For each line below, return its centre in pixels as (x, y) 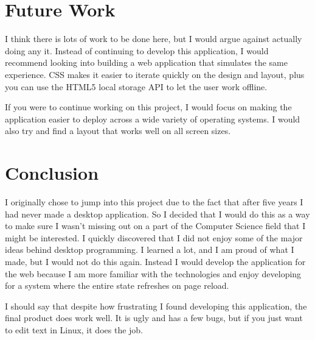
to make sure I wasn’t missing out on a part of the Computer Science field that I (155, 226)
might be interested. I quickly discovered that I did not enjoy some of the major (154, 237)
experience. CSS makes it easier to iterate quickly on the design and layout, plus (155, 74)
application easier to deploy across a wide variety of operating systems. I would (153, 119)
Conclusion (52, 173)
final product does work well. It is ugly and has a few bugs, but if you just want (154, 318)
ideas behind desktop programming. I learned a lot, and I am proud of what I (150, 250)
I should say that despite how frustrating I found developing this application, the (156, 306)
